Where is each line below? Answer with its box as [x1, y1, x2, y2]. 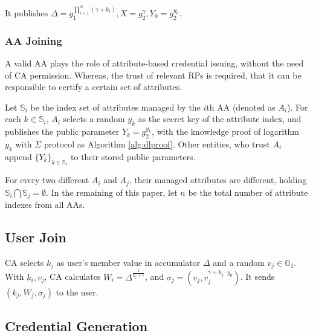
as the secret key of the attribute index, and [138, 112, 302, 125]
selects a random [63, 112, 125, 125]
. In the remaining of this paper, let [46, 186, 178, 198]
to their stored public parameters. [71, 150, 196, 163]
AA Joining [5, 33, 62, 48]
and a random [213, 256, 265, 268]
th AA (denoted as [206, 100, 276, 113]
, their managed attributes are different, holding [129, 173, 307, 186]
